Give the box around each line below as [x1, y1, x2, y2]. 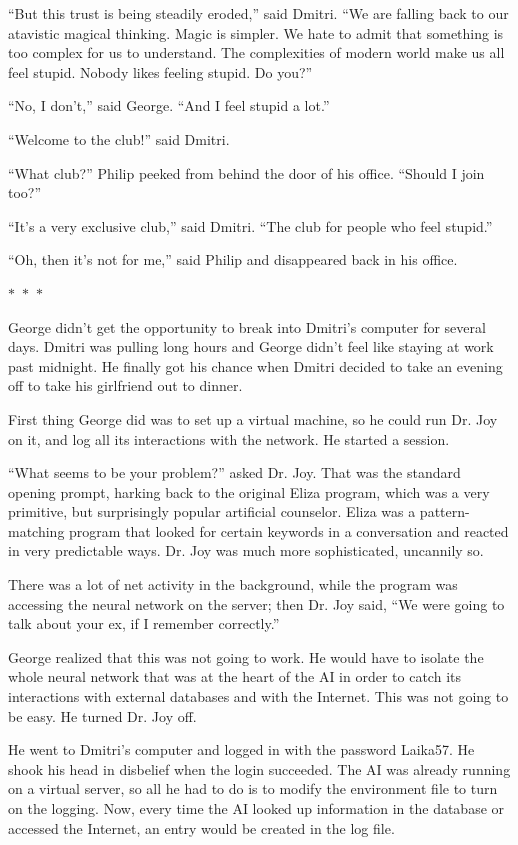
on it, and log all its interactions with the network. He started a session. [8, 428, 450, 449]
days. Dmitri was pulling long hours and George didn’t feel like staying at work [8, 336, 494, 357]
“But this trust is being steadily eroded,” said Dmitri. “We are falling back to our [8, 3, 509, 23]
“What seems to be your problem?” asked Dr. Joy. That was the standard [8, 462, 461, 483]
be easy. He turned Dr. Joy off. [8, 705, 197, 726]
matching [8, 520, 65, 541]
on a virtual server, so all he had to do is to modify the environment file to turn [8, 778, 498, 799]
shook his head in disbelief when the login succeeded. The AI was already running [8, 758, 511, 779]
